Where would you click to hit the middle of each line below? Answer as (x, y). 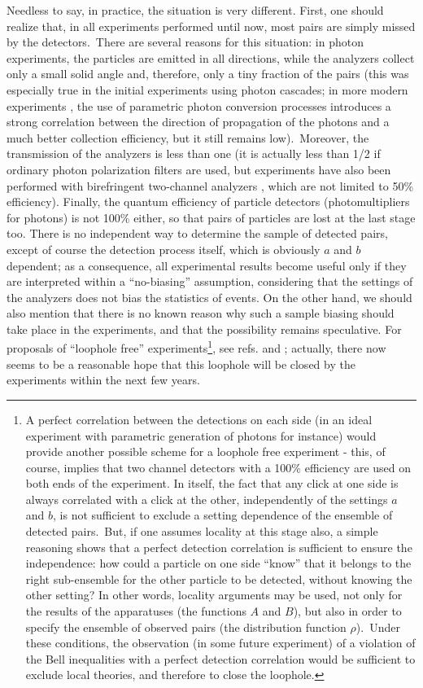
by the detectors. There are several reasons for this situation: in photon (185, 42)
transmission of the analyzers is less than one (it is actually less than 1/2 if (194, 153)
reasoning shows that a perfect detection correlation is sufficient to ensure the (219, 547)
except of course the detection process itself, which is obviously (164, 249)
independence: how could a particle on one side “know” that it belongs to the (218, 563)
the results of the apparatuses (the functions (136, 611)
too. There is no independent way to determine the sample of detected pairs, (197, 233)
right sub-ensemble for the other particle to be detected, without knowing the (219, 578)
